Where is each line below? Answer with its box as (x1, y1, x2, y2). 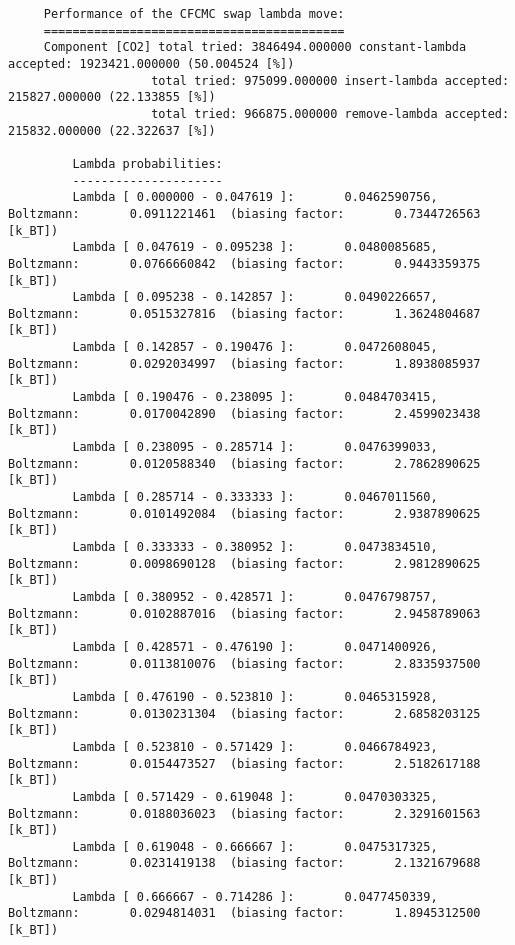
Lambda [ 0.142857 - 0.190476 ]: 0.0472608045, (72, 340, 438, 355)
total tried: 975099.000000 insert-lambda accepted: (151, 73, 510, 88)
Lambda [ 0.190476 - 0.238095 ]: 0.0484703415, (72, 390, 438, 405)
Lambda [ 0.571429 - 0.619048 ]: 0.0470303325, (72, 789, 438, 804)
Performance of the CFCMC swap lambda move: (43, 7, 345, 21)
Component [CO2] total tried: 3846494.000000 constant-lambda (43, 40, 467, 55)
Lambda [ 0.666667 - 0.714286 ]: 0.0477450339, (72, 889, 438, 904)
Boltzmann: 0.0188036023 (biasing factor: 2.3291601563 (8, 806, 481, 821)
